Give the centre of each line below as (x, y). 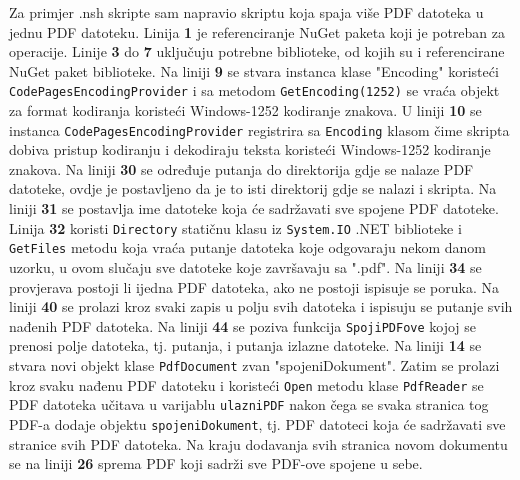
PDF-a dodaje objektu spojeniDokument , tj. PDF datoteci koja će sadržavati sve (257, 423)
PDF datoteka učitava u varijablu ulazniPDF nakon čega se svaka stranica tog (249, 404)
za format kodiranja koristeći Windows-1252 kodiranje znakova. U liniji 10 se (245, 110)
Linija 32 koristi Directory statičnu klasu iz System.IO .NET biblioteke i (235, 227)
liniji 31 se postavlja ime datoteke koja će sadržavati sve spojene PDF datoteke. (254, 208)
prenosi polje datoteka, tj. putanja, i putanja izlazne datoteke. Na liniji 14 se (245, 345)
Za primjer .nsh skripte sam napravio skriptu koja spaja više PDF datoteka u (246, 12)
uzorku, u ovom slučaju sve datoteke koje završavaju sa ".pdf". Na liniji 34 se (245, 266)
